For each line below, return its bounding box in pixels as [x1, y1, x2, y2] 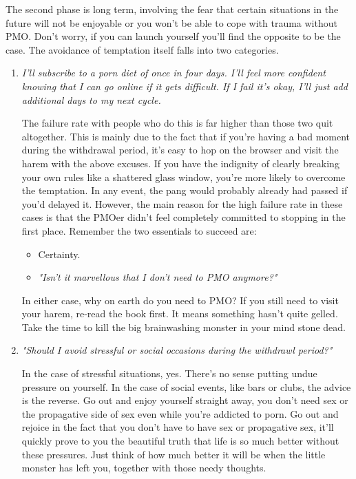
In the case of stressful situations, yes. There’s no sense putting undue [21, 366, 317, 381]
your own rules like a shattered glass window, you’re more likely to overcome [21, 169, 346, 184]
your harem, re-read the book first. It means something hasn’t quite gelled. [21, 306, 338, 321]
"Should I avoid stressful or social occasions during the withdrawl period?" [21, 343, 333, 357]
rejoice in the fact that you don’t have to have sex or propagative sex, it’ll [21, 420, 334, 434]
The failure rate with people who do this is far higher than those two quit [21, 116, 333, 130]
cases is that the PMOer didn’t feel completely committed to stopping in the [21, 210, 346, 224]
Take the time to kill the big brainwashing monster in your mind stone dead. [21, 319, 346, 334]
